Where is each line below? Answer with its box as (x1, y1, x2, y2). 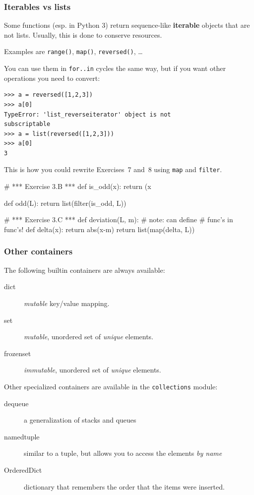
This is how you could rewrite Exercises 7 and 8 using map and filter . (4, 164, 222, 175)
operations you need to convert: (4, 72, 100, 83)
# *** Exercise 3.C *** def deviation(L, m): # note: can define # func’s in (4, 214, 233, 225)
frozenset (4, 348, 31, 358)
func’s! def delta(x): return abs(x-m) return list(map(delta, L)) (4, 224, 195, 234)
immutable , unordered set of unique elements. (24, 365, 161, 375)
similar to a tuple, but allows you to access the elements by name (24, 448, 222, 458)
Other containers (4, 245, 73, 257)
